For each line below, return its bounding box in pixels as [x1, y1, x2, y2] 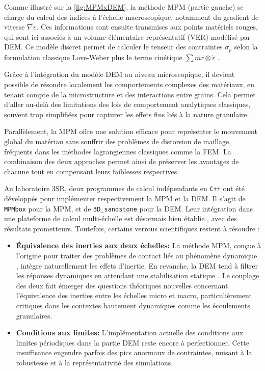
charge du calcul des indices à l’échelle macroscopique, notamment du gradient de [4, 11, 259, 22]
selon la [234, 41, 258, 52]
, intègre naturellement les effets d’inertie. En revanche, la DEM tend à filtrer [16, 260, 258, 271]
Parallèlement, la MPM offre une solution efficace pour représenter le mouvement [4, 126, 257, 137]
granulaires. [16, 310, 52, 321]
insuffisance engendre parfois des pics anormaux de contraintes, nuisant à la [16, 347, 252, 358]
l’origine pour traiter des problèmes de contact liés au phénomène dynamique [16, 250, 257, 261]
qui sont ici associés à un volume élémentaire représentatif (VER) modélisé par [4, 31, 251, 42]
